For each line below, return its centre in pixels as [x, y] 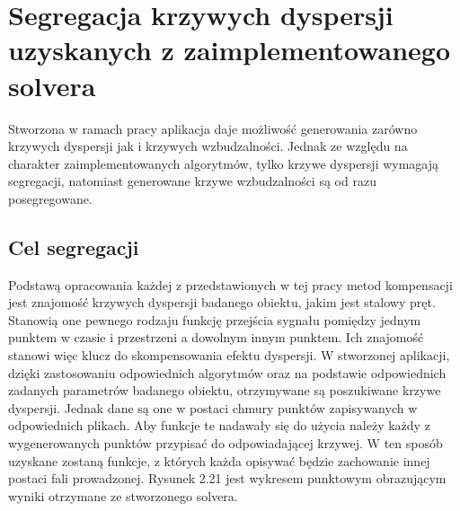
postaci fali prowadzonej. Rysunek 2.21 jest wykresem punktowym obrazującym [227, 478]
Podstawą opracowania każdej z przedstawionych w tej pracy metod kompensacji [230, 284]
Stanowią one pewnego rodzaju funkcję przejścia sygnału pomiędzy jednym [215, 319]
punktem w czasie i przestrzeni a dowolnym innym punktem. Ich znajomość [216, 337]
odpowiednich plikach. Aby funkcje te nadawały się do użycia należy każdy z [219, 425]
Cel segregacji [74, 247]
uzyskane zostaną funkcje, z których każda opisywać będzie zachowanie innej [219, 460]
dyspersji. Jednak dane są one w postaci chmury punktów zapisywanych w [213, 407]
